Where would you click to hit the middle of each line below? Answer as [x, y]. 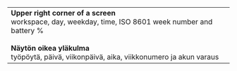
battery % [27, 31]
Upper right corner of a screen [63, 13]
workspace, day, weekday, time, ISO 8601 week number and [112, 22]
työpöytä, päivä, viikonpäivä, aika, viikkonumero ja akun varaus [115, 57]
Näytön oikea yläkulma [50, 48]
